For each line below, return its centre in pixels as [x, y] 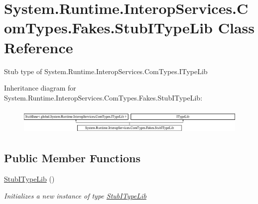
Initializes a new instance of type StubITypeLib [75, 195]
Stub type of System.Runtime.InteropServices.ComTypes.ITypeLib [106, 71]
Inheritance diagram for [40, 88]
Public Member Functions [72, 158]
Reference [39, 47]
